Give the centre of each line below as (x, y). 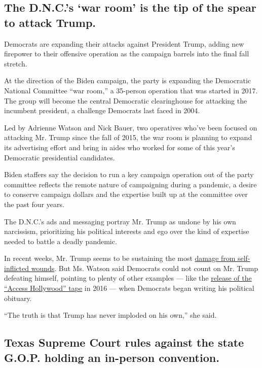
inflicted (17, 268)
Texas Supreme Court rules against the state (124, 342)
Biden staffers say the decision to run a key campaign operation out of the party (129, 174)
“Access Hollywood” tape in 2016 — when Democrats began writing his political (129, 288)
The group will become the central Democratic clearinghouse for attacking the (126, 100)
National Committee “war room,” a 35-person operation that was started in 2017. (131, 90)
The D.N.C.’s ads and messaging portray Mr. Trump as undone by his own (120, 221)
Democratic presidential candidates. (60, 157)
